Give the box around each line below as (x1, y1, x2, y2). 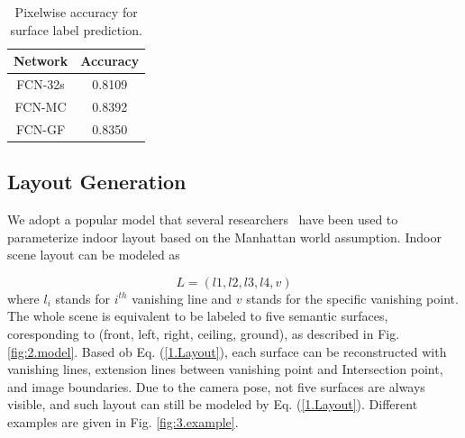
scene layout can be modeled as (7, 245, 180, 264)
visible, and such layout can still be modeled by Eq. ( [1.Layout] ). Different (7, 395, 418, 414)
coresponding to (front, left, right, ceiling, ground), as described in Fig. (7, 324, 400, 342)
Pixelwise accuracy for (14, 3, 138, 21)
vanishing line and (132, 288, 232, 307)
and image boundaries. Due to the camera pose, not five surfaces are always (7, 377, 425, 396)
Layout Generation (7, 168, 187, 196)
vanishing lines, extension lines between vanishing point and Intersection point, (7, 360, 443, 379)
